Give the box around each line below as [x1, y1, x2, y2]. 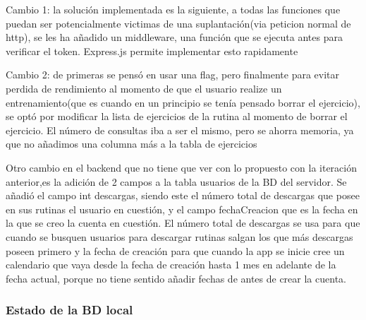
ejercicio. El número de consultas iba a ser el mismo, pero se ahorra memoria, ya [6, 122, 354, 137]
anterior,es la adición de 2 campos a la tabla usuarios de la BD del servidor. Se [6, 174, 347, 189]
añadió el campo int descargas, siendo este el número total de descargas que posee [6, 188, 360, 203]
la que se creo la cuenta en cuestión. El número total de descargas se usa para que [6, 215, 360, 230]
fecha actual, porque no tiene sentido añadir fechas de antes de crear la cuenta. [6, 271, 346, 285]
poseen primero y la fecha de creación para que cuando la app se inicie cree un [6, 243, 345, 258]
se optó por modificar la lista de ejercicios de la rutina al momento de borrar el [6, 109, 348, 124]
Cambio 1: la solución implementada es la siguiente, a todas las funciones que [6, 2, 341, 16]
